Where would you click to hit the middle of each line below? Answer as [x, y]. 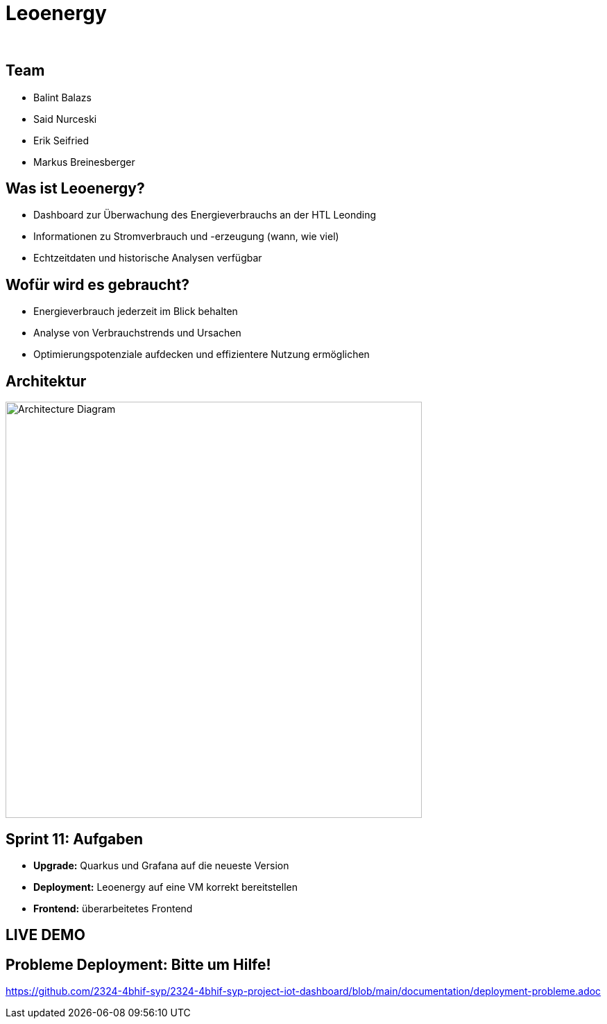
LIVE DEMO [45, 935]
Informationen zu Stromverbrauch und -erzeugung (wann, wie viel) [186, 237]
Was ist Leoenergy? [75, 189]
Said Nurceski [65, 119]
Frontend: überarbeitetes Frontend [113, 908]
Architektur [46, 381]
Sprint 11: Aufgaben [75, 839]
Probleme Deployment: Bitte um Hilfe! [138, 964]
